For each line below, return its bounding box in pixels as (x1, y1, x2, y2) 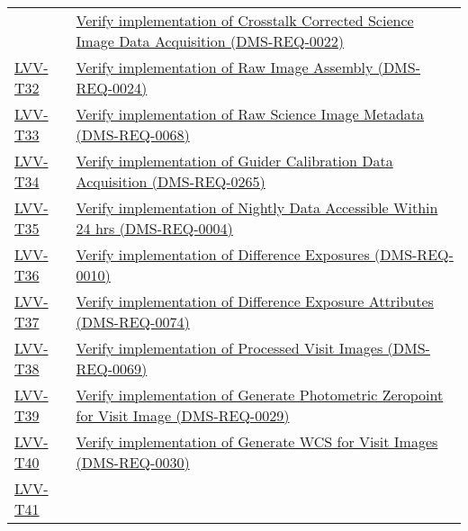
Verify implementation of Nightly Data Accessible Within (76, 197, 438, 218)
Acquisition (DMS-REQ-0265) (76, 171, 265, 192)
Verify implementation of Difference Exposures (76, 244, 370, 265)
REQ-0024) (76, 77, 148, 98)
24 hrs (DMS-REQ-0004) (76, 218, 233, 238)
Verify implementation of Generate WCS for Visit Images (76, 431, 438, 452)
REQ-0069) (76, 358, 148, 379)
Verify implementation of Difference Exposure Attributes (76, 291, 434, 311)
